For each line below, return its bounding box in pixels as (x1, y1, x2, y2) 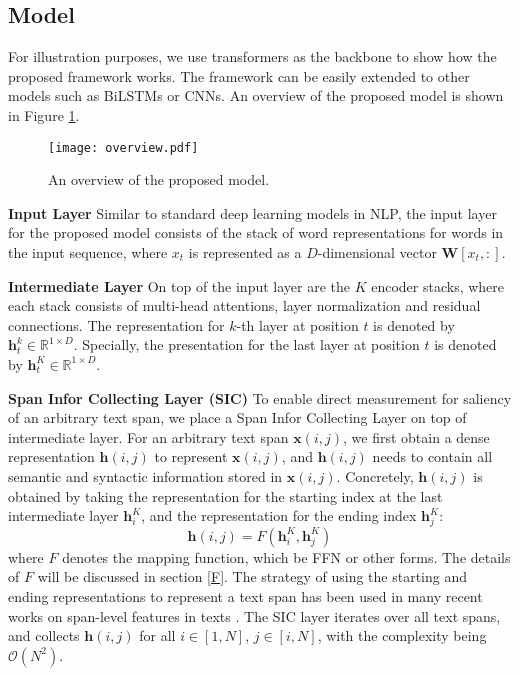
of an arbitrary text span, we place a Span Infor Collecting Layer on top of (8, 407, 467, 428)
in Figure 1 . (8, 104, 80, 125)
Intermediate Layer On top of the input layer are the (8, 275, 351, 296)
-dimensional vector (317, 242, 437, 263)
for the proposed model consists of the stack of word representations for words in (8, 222, 504, 243)
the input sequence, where (8, 242, 168, 263)
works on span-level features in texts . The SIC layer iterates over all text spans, (8, 605, 501, 626)
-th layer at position (236, 314, 359, 335)
